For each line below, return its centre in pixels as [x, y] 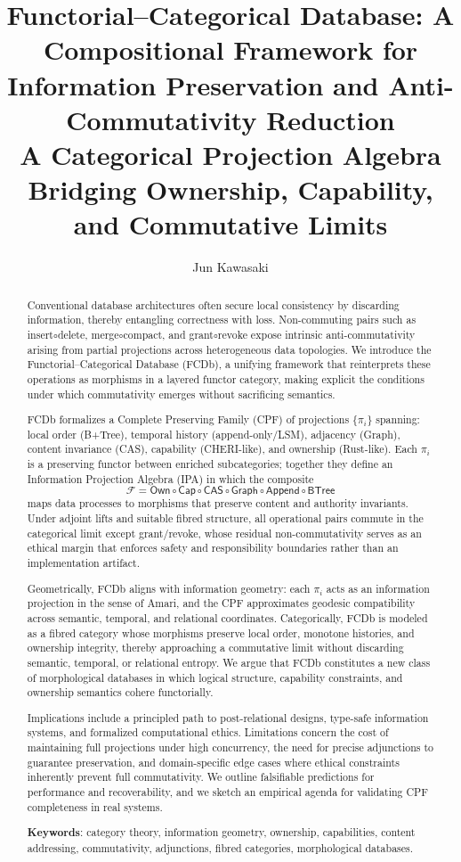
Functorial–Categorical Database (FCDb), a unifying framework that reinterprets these [229, 364]
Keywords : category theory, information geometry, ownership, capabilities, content [221, 833]
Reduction [331, 119]
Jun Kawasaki [230, 267]
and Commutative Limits [230, 224]
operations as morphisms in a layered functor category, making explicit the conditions [226, 378]
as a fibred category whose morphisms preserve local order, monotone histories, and [221, 632]
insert [40, 334]
